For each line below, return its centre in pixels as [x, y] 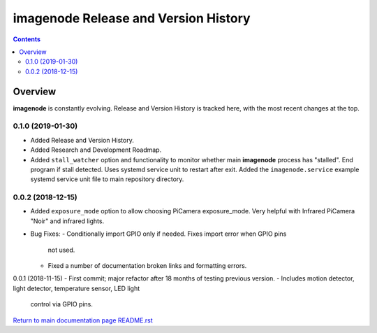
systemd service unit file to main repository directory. [107, 179]
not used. [61, 250]
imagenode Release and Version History [132, 18]
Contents [27, 39]
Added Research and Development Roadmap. [96, 150]
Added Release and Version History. [82, 140]
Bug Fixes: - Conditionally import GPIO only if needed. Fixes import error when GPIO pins [158, 234]
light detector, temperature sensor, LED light [76, 288]
